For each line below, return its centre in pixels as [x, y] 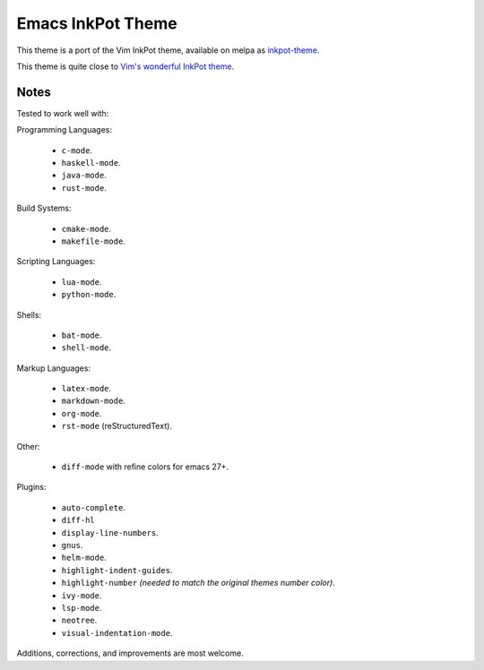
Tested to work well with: [63, 113]
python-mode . [89, 295]
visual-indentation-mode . [117, 632]
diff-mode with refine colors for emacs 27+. [145, 467]
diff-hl [78, 520]
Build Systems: [44, 208]
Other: [28, 446]
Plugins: [31, 487]
